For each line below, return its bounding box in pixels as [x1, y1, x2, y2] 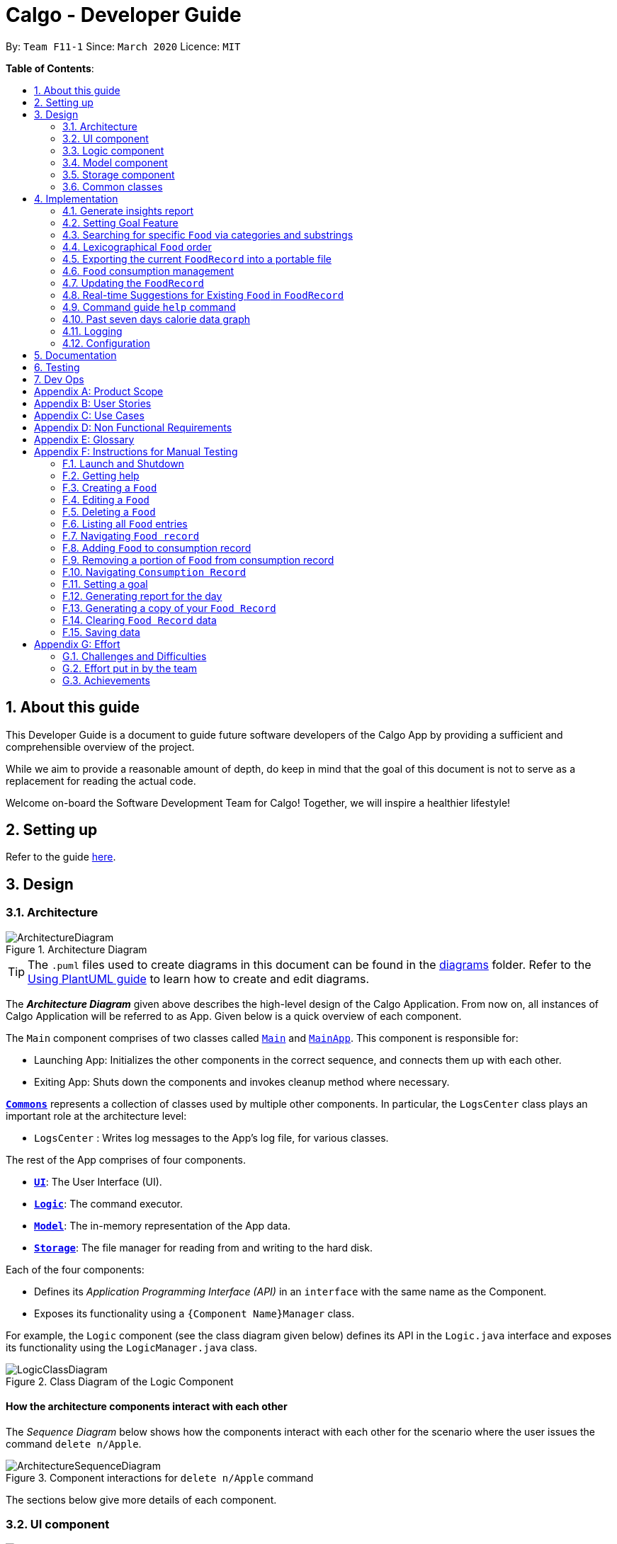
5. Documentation [34, 348, 117, 361]
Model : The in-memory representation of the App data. [34, 1219, 291, 1232]
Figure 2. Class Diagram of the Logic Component [6, 1375, 234, 1387]
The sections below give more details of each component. [6, 1493, 277, 1506]
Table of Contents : [6, 62, 94, 74]
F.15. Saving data [62, 625, 140, 638]
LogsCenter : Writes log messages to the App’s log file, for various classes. [34, 1131, 389, 1144]
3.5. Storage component [62, 168, 175, 181]
